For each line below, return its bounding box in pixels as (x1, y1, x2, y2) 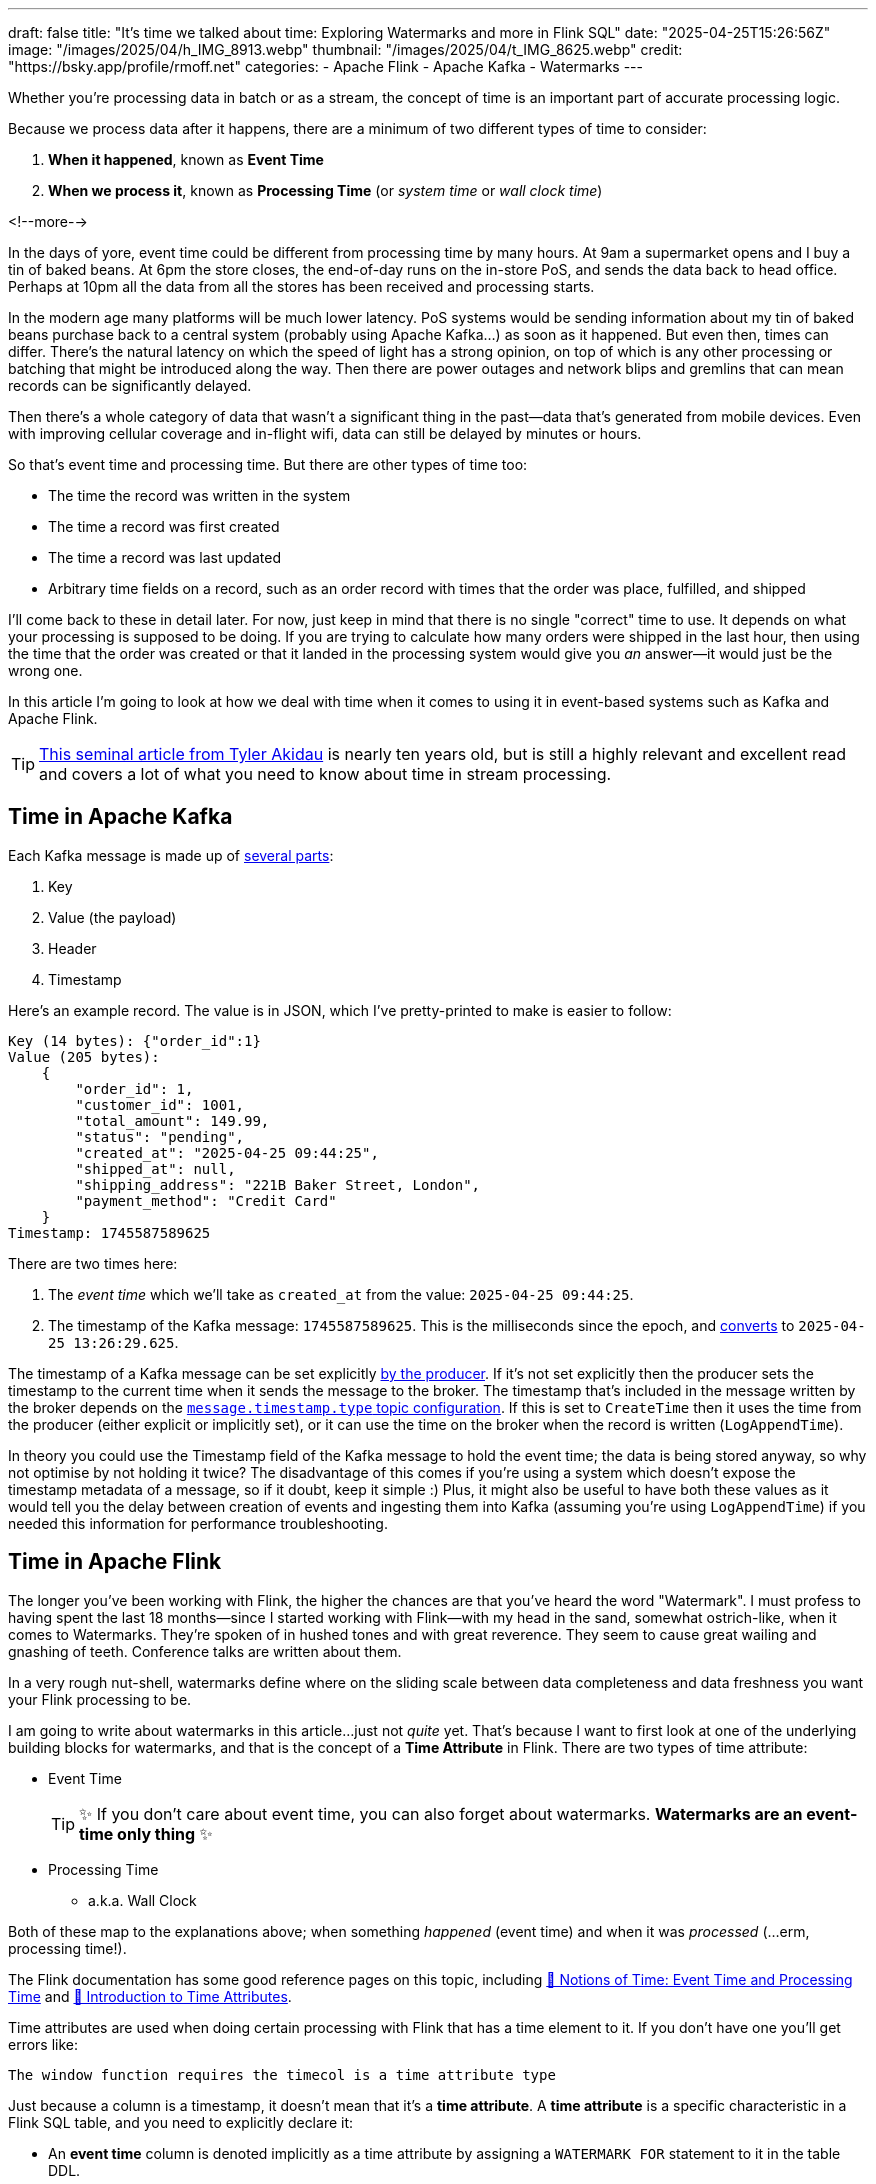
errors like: (8, 2035, 79, 2053)
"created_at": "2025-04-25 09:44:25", (75, 1144, 379, 1161)
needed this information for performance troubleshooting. (8, 1514, 388, 1532)
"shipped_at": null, (75, 1160, 236, 1177)
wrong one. (8, 662, 83, 679)
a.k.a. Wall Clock (88, 1891, 197, 1909)
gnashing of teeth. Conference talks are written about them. (8, 1642, 402, 1660)
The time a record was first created (48, 518, 280, 535)
